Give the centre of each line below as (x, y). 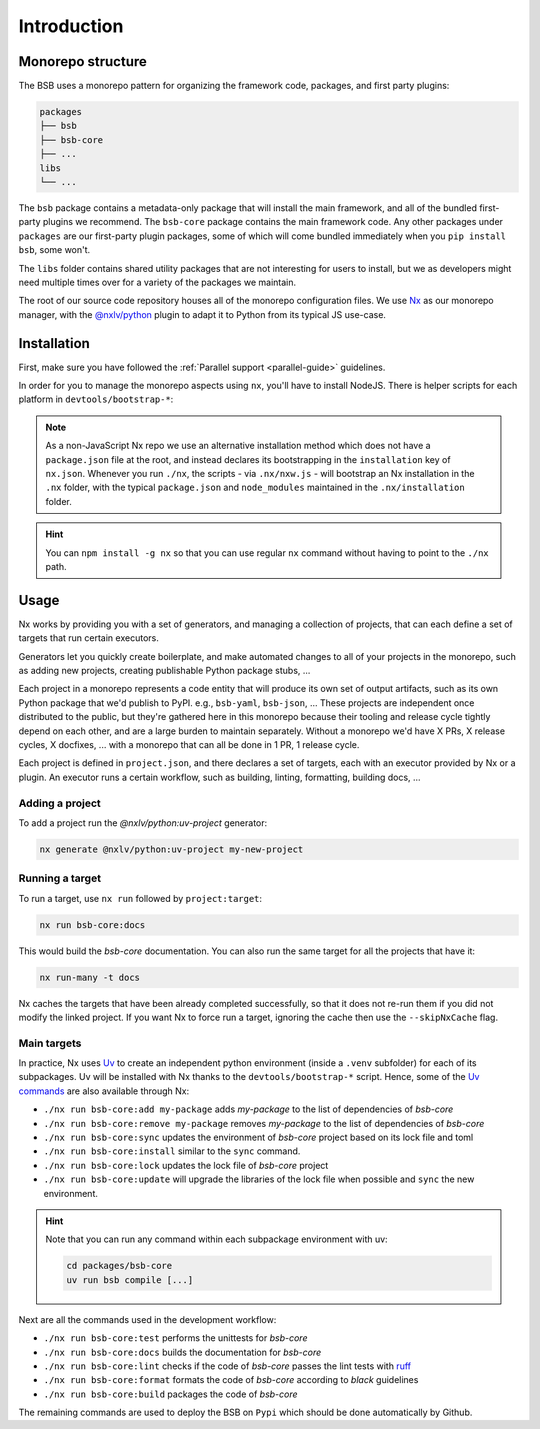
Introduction (71, 26)
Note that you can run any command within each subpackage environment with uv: (217, 1239)
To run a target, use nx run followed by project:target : (140, 898)
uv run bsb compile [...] (130, 1279)
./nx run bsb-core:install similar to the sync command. (172, 1151)
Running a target (60, 878)
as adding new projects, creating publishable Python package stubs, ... (164, 670)
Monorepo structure (82, 61)
